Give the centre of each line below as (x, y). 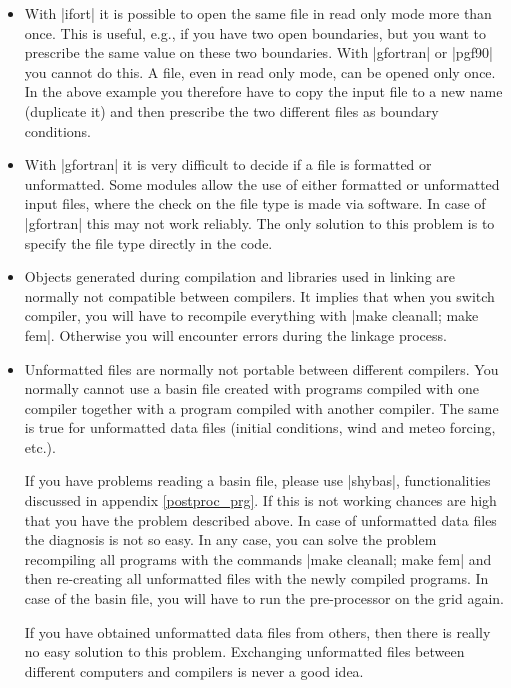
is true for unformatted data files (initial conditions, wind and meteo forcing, (260, 427)
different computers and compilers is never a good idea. (194, 670)
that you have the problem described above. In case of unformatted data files (260, 519)
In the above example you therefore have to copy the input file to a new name (263, 91)
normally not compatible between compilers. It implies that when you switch (259, 295)
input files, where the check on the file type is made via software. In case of (255, 203)
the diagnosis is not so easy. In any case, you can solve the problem (230, 539)
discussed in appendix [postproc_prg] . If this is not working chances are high (260, 500)
